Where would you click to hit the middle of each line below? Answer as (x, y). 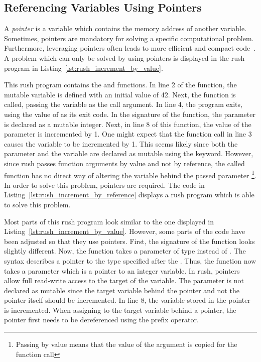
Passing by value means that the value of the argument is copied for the (126, 344)
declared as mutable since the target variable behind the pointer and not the (122, 290)
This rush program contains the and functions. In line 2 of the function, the (120, 85)
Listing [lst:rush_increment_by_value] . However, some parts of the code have (125, 231)
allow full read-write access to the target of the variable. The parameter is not (124, 280)
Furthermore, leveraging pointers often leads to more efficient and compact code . (130, 48)
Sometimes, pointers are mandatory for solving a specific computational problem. (129, 38)
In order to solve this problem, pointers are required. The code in (104, 185)
